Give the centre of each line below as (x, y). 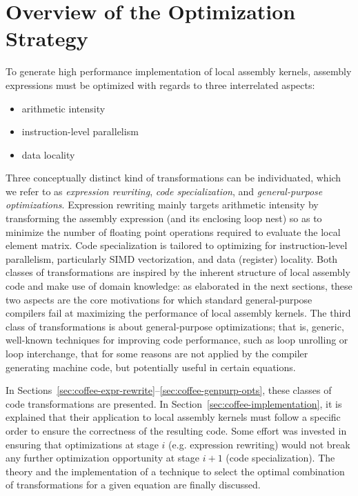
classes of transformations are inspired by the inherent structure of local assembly (178, 272)
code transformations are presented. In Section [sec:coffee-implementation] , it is (174, 403)
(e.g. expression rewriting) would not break (259, 444)
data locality (48, 154)
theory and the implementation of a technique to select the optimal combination (175, 471)
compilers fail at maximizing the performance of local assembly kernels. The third (178, 313)
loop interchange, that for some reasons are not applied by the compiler (157, 353)
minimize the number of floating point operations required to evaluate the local (173, 231)
